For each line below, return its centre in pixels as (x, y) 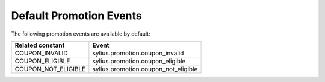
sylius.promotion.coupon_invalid (138, 53)
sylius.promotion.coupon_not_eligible (145, 69)
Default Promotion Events (77, 16)
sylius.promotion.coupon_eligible (139, 61)
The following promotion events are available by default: (81, 34)
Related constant (40, 45)
